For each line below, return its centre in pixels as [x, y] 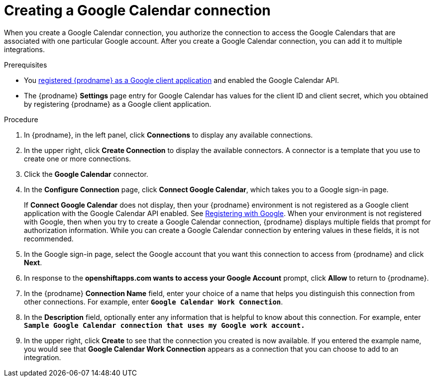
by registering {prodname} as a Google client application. [118, 104]
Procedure [21, 119]
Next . [33, 262]
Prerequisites [26, 65]
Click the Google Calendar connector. [86, 174]
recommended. [49, 238]
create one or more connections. [78, 158]
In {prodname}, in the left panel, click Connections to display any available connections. [168, 135]
